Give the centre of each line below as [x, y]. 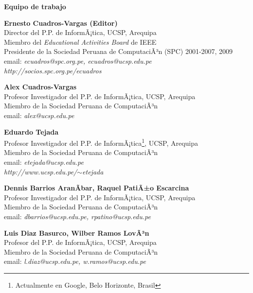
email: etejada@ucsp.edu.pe [44, 162]
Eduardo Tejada [31, 131]
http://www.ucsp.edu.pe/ [41, 171]
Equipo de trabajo [35, 6]
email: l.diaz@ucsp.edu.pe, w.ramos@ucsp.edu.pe [75, 261]
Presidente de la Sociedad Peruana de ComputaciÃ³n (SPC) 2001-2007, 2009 [118, 51]
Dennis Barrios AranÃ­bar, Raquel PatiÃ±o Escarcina [97, 188]
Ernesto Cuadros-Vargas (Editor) [61, 23]
